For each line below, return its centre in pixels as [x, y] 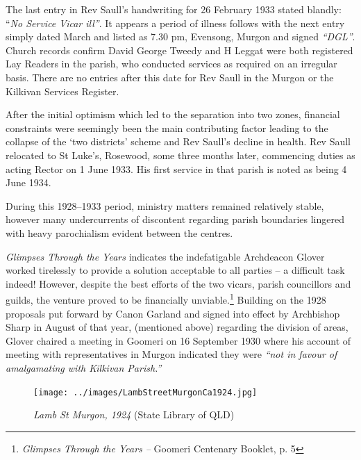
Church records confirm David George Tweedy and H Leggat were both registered [179, 50]
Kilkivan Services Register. [62, 91]
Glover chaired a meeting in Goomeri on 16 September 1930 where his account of [178, 340]
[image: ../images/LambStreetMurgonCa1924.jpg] [145, 392]
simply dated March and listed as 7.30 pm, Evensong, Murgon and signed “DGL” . [180, 36]
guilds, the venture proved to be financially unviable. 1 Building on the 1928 [166, 298]
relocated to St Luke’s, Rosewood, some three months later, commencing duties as [180, 155]
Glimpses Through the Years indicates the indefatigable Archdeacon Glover [165, 256]
